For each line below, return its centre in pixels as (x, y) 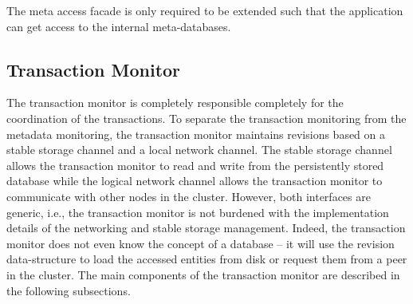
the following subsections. (69, 290)
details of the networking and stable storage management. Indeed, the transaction (206, 228)
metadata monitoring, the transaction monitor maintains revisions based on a (196, 134)
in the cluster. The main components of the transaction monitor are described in (203, 274)
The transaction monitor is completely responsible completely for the (175, 103)
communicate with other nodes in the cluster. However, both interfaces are (189, 196)
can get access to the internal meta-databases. (119, 26)
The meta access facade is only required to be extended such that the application (205, 10)
